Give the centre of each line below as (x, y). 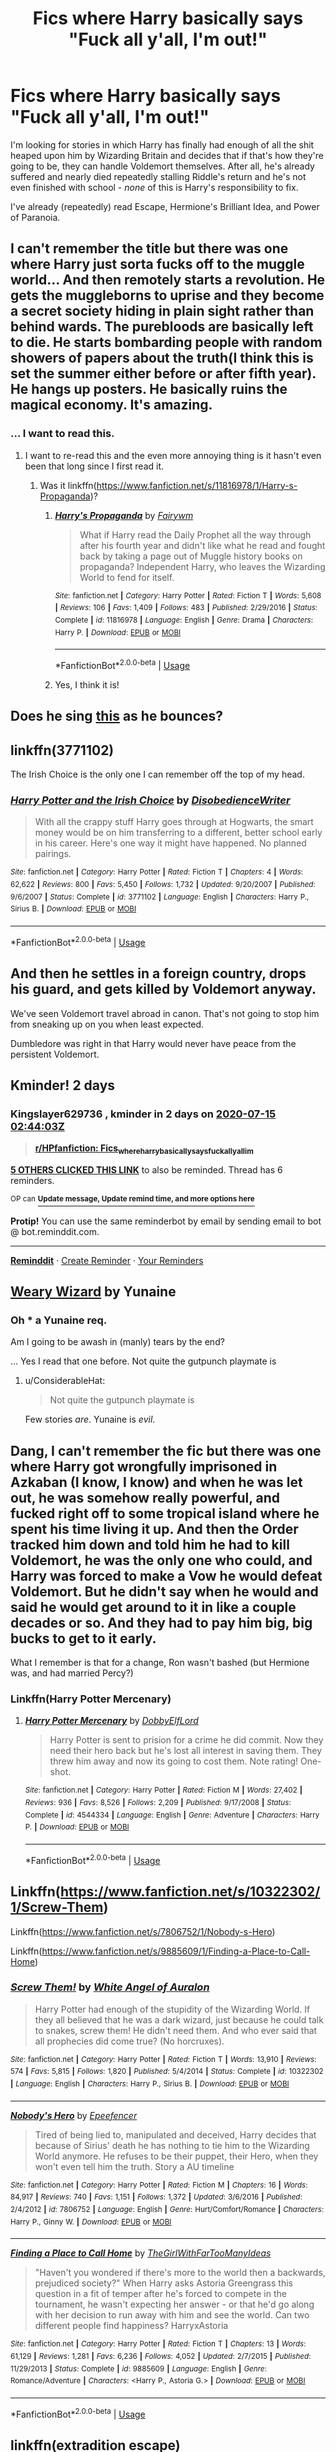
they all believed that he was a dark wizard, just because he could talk (179, 2019)
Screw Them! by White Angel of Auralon (110, 1987)
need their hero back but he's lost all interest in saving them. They (186, 1751)
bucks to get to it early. (83, 1638)
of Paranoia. (35, 217)
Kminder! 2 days (63, 1085)
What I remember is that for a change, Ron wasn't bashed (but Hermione (160, 1663)
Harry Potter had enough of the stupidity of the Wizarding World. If (172, 2009)
